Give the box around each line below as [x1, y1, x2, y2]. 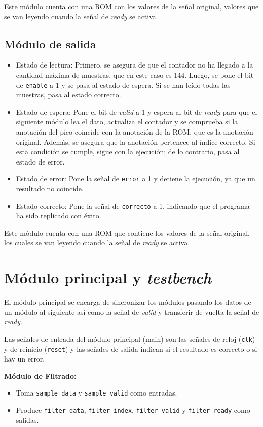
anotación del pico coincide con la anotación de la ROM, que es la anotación [16, 126, 253, 137]
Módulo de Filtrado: [4, 370, 77, 381]
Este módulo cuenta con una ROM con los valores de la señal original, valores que [4, 1, 259, 11]
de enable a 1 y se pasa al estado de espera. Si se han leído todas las [16, 79, 231, 90]
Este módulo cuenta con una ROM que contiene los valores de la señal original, [4, 227, 250, 238]
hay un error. [4, 353, 45, 364]
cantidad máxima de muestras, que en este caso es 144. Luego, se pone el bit [16, 69, 254, 80]
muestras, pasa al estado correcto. [16, 89, 121, 100]
